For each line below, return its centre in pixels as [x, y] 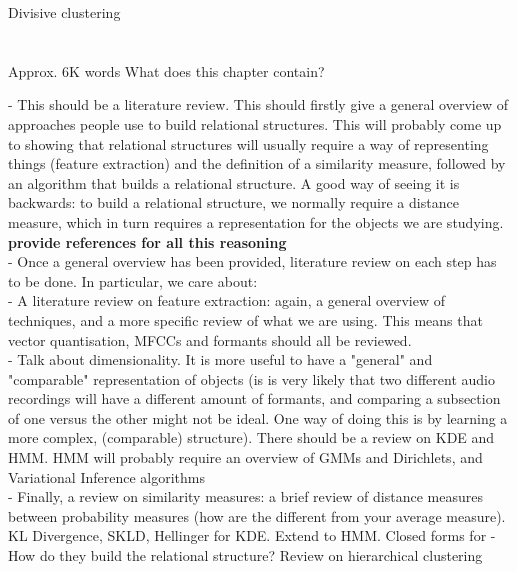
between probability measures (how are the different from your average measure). [257, 515]
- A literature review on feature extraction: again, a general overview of [226, 300]
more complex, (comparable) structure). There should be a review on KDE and [251, 437]
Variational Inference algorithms [106, 476]
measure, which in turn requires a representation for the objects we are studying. [256, 221]
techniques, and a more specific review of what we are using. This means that [245, 319]
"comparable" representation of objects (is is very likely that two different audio [251, 378]
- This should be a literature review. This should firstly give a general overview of [258, 104]
